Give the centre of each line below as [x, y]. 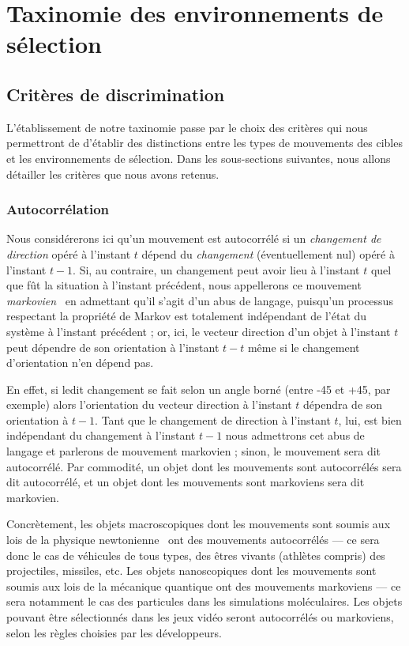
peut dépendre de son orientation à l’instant [113, 347]
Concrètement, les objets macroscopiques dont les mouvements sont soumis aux [199, 524]
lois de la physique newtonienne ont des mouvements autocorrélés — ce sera [193, 540]
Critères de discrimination [116, 94]
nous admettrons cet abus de [295, 435]
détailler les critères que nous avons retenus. [113, 174]
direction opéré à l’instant [69, 253]
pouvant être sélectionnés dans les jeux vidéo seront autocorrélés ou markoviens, [200, 617]
